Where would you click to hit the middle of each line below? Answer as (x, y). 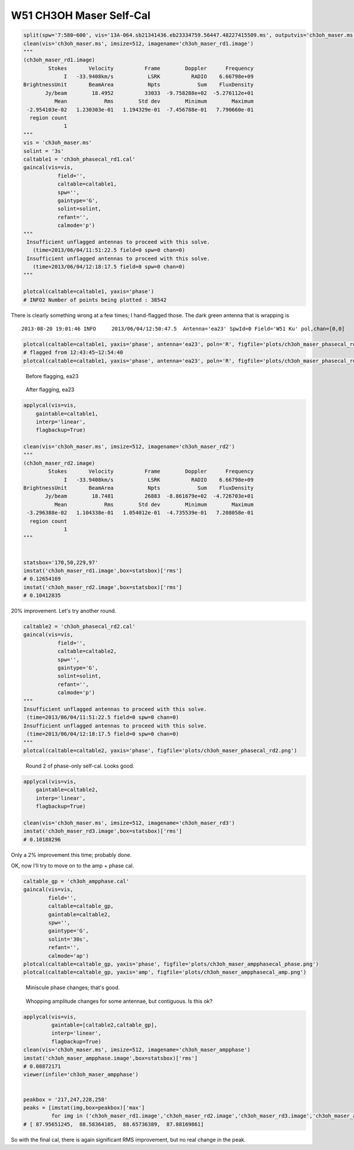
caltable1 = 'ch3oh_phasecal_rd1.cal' (79, 159)
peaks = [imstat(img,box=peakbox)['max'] (84, 1107)
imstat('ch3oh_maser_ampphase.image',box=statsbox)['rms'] (110, 1058)
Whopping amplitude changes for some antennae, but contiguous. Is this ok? (119, 1001)
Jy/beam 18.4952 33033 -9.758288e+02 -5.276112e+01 (149, 93)
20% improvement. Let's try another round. (63, 611)
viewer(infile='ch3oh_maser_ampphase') (81, 1075)
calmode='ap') (68, 956)
